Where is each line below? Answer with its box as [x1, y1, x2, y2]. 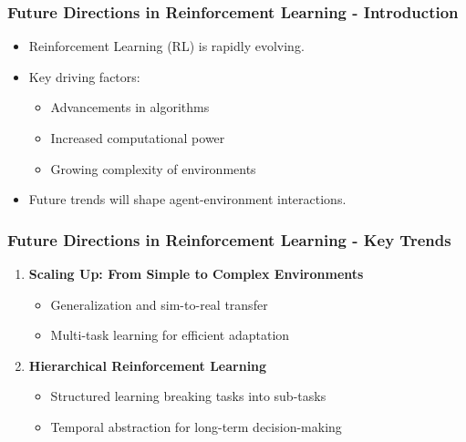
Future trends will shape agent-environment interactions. [28, 190, 347, 209]
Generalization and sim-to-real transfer [50, 294, 268, 314]
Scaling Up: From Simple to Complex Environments [28, 264, 364, 283]
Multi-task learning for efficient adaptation [50, 325, 290, 344]
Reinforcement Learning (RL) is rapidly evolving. [28, 36, 305, 56]
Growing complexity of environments [50, 159, 256, 178]
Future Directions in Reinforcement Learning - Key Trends [7, 228, 451, 251]
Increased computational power [50, 128, 225, 147]
